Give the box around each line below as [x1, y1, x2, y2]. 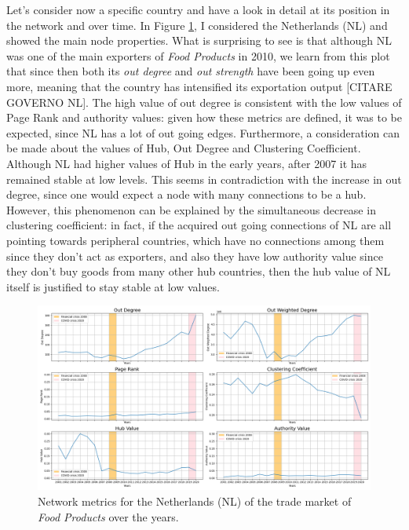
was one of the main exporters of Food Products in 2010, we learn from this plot [6, 47, 390, 64]
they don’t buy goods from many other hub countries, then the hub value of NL [6, 263, 391, 280]
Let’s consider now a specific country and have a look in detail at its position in [6, 2, 390, 17]
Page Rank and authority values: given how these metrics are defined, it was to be [6, 109, 402, 126]
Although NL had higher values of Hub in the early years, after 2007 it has [6, 155, 367, 171]
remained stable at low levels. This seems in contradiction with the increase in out [6, 170, 402, 187]
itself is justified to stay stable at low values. [6, 278, 220, 294]
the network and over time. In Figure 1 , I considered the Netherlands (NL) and [6, 16, 388, 33]
